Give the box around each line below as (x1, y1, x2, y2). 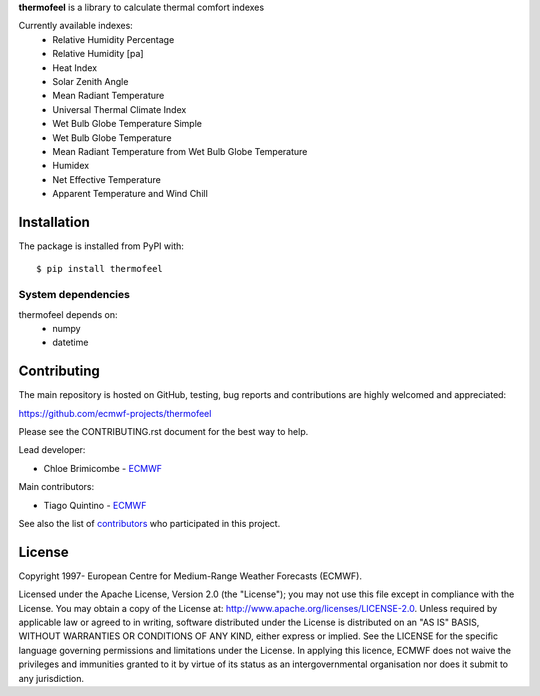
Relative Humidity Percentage (52, 33, 175, 45)
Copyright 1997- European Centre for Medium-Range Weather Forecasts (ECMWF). (18, 570, 362, 582)
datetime (52, 336, 89, 349)
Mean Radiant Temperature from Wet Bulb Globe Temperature (52, 145, 308, 157)
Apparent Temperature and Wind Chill (52, 188, 209, 200)
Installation (18, 213, 90, 230)
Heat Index (52, 61, 98, 74)
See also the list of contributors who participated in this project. (18, 517, 281, 529)
